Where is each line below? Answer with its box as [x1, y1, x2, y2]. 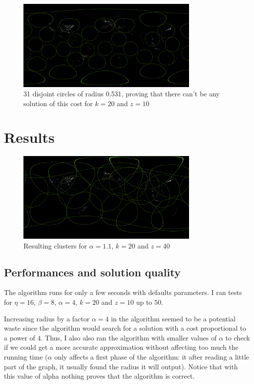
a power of [4, 332, 35, 342]
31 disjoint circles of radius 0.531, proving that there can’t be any [23, 89, 220, 99]
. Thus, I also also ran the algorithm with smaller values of [41, 332, 217, 342]
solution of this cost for [23, 98, 93, 108]
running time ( [4, 352, 48, 362]
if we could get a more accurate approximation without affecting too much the [4, 342, 238, 352]
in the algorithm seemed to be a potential [111, 313, 236, 323]
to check [225, 332, 250, 342]
